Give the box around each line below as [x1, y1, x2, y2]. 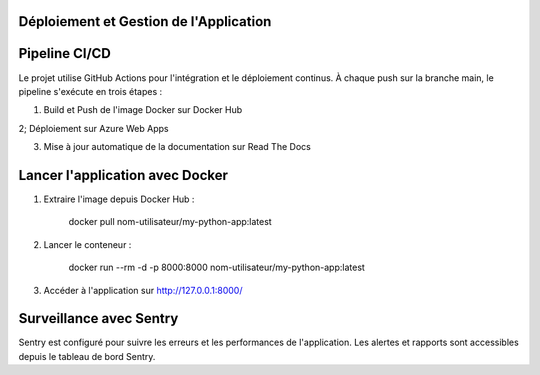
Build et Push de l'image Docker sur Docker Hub [43, 104, 243, 116]
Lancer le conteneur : [43, 238, 132, 250]
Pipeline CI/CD [18, 45, 112, 62]
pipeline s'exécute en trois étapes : [18, 85, 163, 97]
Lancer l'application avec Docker [18, 166, 229, 184]
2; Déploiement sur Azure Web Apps [18, 122, 169, 134]
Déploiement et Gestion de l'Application [18, 13, 272, 30]
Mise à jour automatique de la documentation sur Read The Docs [43, 141, 312, 153]
